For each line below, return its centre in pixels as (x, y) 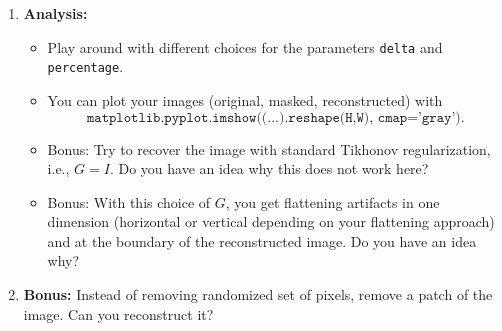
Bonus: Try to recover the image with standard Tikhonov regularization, (269, 148)
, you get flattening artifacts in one (332, 201)
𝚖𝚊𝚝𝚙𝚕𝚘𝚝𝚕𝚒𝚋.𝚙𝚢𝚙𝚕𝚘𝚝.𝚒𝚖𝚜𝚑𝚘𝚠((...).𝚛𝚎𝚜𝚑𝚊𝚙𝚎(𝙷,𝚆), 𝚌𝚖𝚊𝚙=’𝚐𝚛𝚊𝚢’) (273, 117)
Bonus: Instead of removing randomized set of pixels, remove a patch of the (258, 294)
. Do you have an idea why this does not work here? (269, 168)
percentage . (85, 66)
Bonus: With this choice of (129, 201)
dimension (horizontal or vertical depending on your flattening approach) (271, 221)
